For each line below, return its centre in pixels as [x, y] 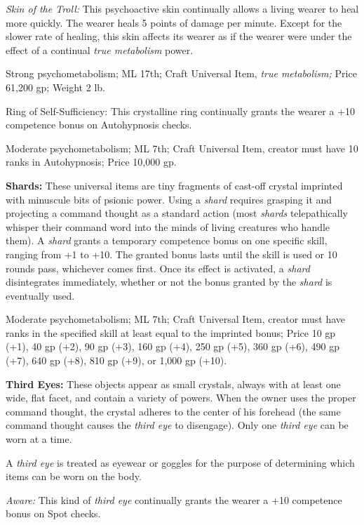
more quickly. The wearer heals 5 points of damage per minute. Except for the [174, 22]
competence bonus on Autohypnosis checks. [99, 125]
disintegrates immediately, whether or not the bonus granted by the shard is [169, 282]
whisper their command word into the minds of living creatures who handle [168, 226]
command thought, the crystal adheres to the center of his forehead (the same [173, 411]
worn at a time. [39, 439]
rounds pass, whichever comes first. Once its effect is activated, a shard [158, 268]
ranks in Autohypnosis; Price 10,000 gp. [91, 162]
